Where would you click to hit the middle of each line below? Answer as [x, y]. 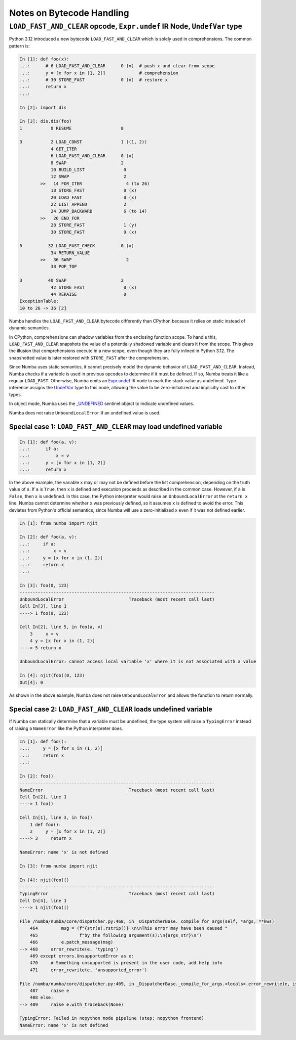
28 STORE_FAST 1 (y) [93, 225]
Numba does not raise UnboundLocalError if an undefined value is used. [85, 412]
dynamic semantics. [30, 328]
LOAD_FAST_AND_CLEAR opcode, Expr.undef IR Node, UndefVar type [126, 26]
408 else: [42, 997]
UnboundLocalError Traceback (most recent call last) [117, 599]
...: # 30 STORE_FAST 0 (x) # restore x [94, 80]
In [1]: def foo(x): [44, 59]
